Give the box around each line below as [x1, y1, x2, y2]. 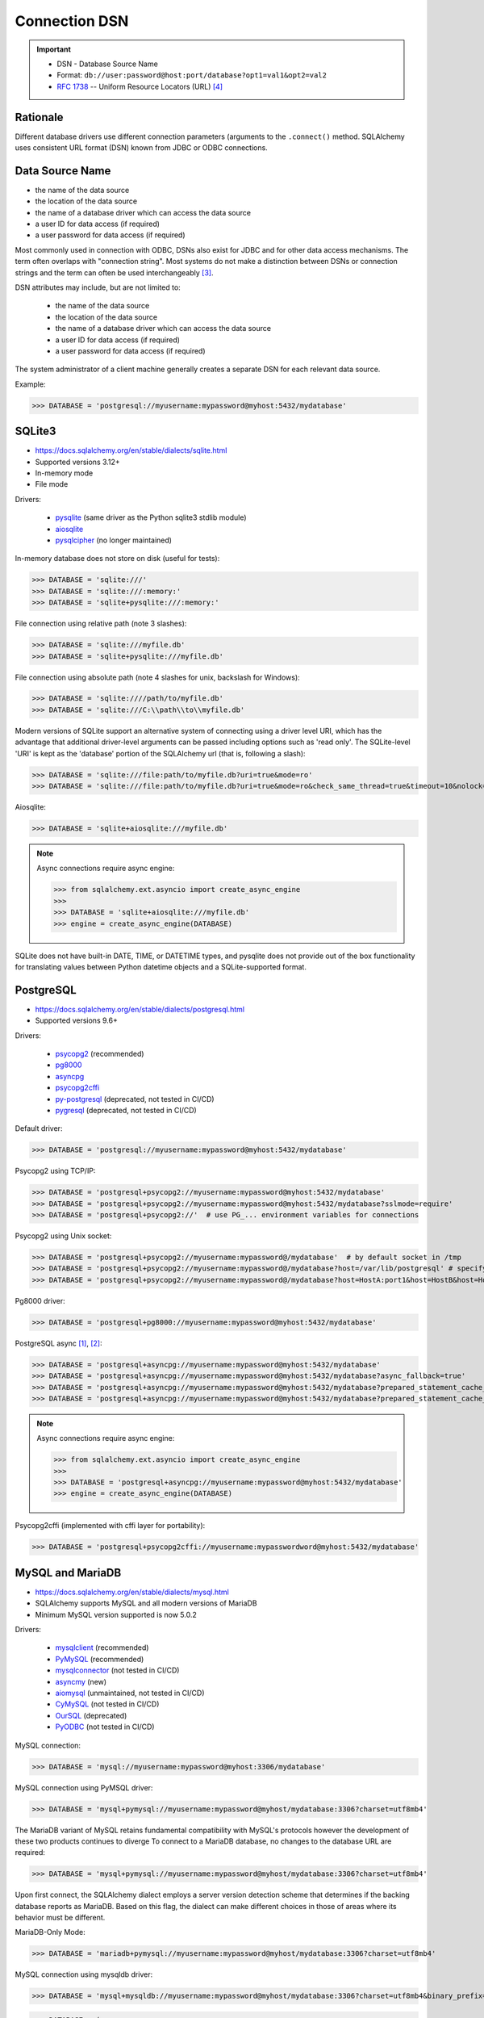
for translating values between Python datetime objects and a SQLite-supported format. [15, 961, 307, 972]
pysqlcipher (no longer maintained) [55, 535, 173, 545]
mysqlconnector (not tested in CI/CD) [55, 1665, 180, 1675]
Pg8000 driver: [15, 1296, 65, 1305]
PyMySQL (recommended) [55, 1654, 144, 1664]
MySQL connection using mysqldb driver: [15, 1970, 153, 1979]
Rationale [15, 110, 64, 124]
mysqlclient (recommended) [55, 1643, 149, 1652]
